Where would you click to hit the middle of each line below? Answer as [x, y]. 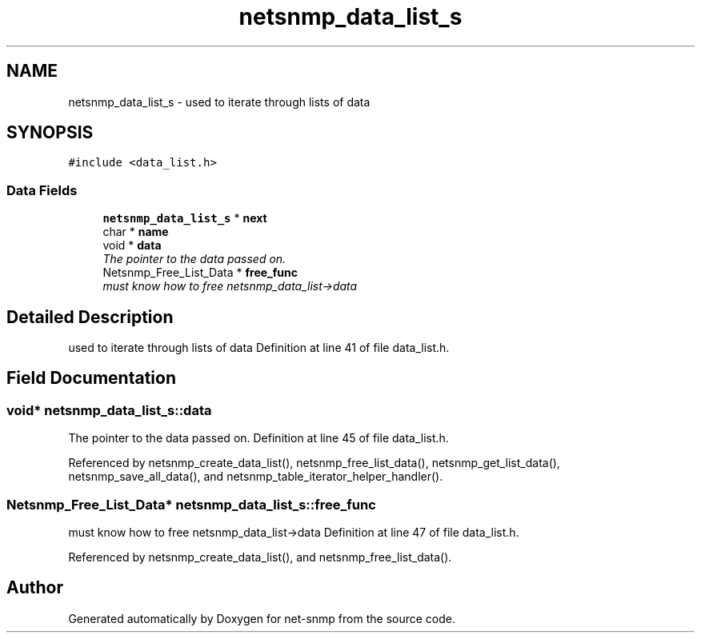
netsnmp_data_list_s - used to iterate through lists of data [219, 102]
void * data [132, 246]
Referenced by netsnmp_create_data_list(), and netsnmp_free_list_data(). [260, 557]
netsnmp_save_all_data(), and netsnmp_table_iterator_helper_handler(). [256, 477]
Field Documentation [91, 378]
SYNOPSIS [50, 133]
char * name [136, 232]
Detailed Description [90, 317]
